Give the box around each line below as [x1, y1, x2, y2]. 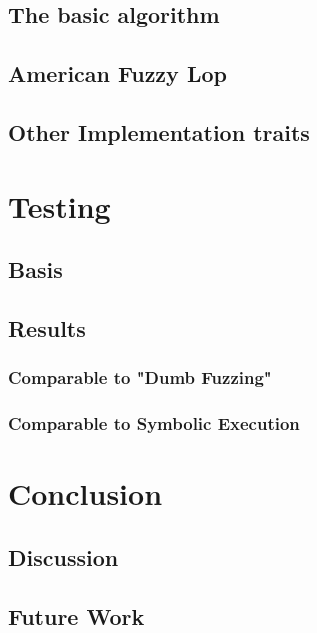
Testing [8, 185, 111, 226]
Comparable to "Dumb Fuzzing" [8, 365, 272, 390]
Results [8, 312, 86, 343]
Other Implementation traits [8, 116, 310, 147]
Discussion [8, 541, 119, 572]
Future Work [8, 600, 145, 631]
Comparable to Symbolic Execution [8, 411, 300, 436]
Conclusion [8, 473, 163, 514]
